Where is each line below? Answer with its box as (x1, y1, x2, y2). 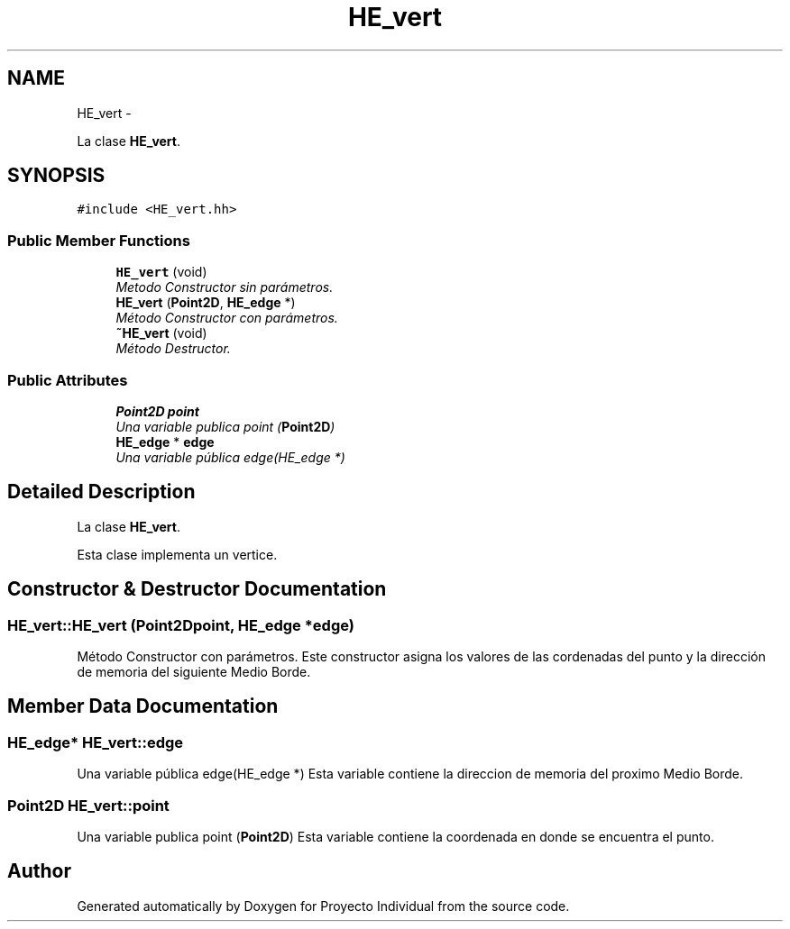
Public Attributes (7, 370, 128, 389)
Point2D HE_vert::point (7, 796, 170, 815)
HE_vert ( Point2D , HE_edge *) (115, 295, 296, 311)
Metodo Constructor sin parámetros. (115, 279, 334, 296)
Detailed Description (7, 480, 196, 504)
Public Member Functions (7, 231, 190, 250)
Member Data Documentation (7, 695, 279, 718)
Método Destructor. (115, 341, 231, 357)
